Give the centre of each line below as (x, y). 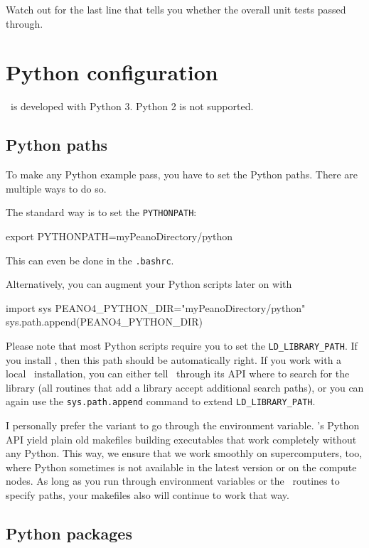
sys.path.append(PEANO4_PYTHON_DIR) (104, 322)
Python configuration (112, 72)
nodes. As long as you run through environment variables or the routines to (173, 481)
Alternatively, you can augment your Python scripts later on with (149, 284)
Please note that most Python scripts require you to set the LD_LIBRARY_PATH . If (182, 345)
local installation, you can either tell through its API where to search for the (178, 374)
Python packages (69, 533)
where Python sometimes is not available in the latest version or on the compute (181, 467)
